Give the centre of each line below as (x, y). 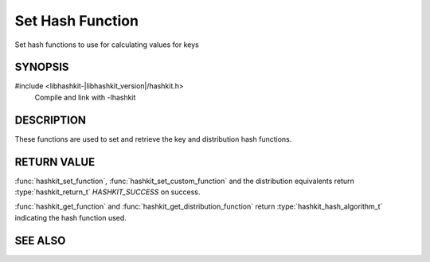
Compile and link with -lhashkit (85, 97)
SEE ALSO (40, 240)
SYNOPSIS (42, 67)
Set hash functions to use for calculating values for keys (107, 45)
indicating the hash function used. (70, 217)
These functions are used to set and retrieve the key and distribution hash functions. (153, 139)
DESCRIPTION (51, 120)
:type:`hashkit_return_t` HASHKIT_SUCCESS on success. (107, 192)
